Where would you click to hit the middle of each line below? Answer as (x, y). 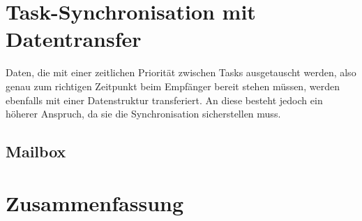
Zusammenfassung (95, 202)
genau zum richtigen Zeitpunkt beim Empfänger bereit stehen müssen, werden (173, 86)
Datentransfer (74, 39)
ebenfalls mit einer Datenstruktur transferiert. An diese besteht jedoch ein (164, 100)
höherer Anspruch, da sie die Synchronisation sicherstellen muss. (143, 114)
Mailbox (36, 151)
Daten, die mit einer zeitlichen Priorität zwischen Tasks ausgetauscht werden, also (181, 72)
